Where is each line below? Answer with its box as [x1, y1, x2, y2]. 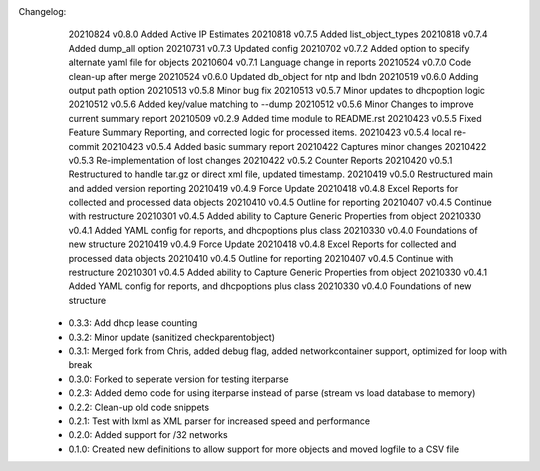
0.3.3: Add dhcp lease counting [68, 317, 198, 329]
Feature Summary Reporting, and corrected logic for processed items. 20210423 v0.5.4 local [68, 126, 452, 139]
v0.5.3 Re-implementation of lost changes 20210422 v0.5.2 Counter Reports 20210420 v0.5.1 [68, 154, 453, 166]
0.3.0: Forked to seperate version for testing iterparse [68, 373, 289, 385]
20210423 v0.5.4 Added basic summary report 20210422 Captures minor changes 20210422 [101, 140, 487, 152]
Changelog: [18, 6, 67, 17]
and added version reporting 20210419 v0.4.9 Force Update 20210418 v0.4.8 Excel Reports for [68, 182, 459, 194]
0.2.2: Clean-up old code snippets [68, 401, 210, 413]
